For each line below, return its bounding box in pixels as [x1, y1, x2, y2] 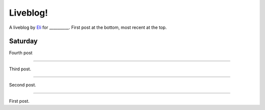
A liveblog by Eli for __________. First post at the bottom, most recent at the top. [9, 24, 167, 30]
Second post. [9, 82, 36, 88]
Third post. [9, 66, 31, 72]
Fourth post [9, 50, 33, 56]
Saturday [9, 37, 38, 45]
